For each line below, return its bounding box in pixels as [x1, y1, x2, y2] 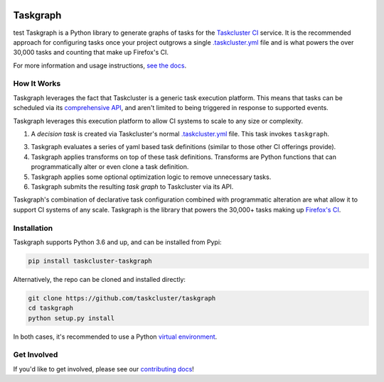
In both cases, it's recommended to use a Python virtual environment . [13, 332, 218, 341]
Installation [13, 223, 53, 233]
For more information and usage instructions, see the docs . [13, 61, 187, 70]
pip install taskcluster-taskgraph [28, 256, 152, 265]
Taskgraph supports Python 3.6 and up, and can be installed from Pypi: [13, 238, 222, 246]
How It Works [13, 79, 61, 89]
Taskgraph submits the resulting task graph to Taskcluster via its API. [31, 182, 234, 191]
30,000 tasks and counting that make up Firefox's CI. [13, 48, 169, 57]
